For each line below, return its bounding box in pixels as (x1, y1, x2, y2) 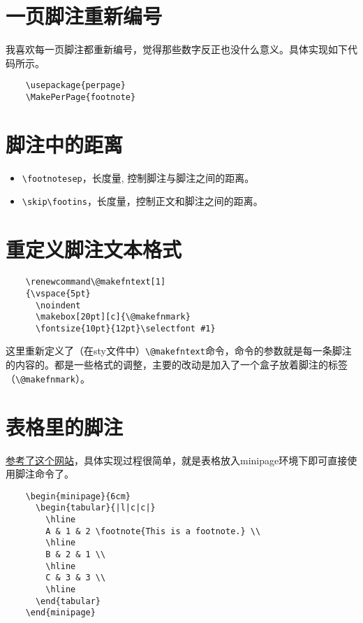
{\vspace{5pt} (25, 288, 91, 299)
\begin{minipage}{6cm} (25, 491, 131, 501)
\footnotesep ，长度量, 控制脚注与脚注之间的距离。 (22, 170, 255, 185)
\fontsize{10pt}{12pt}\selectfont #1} (35, 323, 216, 334)
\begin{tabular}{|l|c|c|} (35, 503, 156, 513)
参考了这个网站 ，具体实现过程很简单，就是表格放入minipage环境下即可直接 (6, 452, 348, 467)
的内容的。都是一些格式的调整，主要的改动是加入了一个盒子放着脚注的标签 (6, 357, 348, 372)
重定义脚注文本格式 (6, 235, 182, 264)
